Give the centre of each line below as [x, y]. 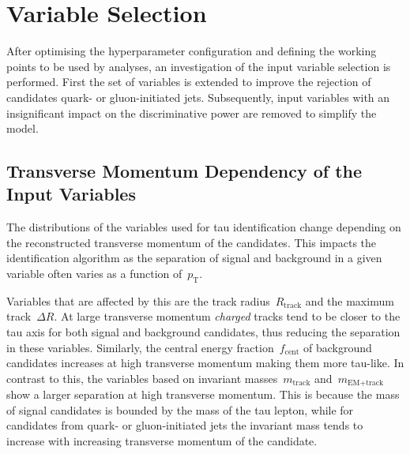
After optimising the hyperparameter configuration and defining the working [192, 51]
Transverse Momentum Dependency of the [184, 171]
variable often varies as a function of [94, 274]
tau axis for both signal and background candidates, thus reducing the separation [203, 332]
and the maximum [350, 300]
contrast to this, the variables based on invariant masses [142, 378]
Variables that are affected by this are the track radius [138, 300]
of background [337, 347]
